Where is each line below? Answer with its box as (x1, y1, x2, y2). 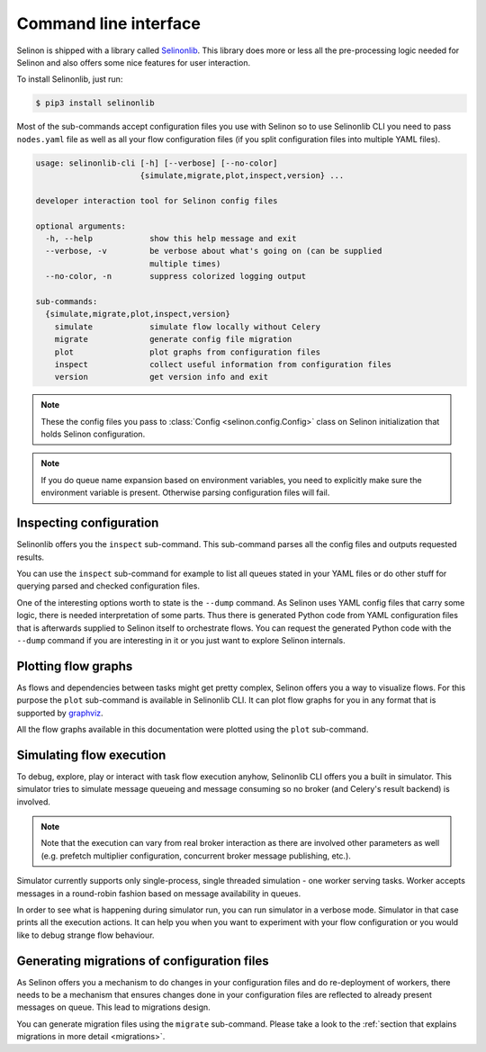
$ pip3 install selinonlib (35, 98, 155, 108)
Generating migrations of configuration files (16, 953, 269, 968)
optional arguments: (35, 220, 126, 231)
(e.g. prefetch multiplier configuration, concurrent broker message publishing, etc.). (40, 850, 351, 861)
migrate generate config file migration (54, 334, 292, 345)
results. (16, 552, 45, 562)
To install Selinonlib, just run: (16, 74, 123, 85)
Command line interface (16, 13, 202, 33)
